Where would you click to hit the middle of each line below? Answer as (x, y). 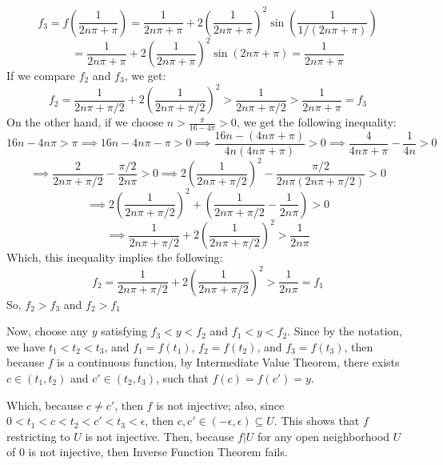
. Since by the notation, (345, 331)
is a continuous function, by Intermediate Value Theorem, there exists (228, 362)
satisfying (124, 331)
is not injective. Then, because (160, 436)
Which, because (45, 405)
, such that (182, 377)
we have (26, 346)
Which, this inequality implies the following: (115, 257)
